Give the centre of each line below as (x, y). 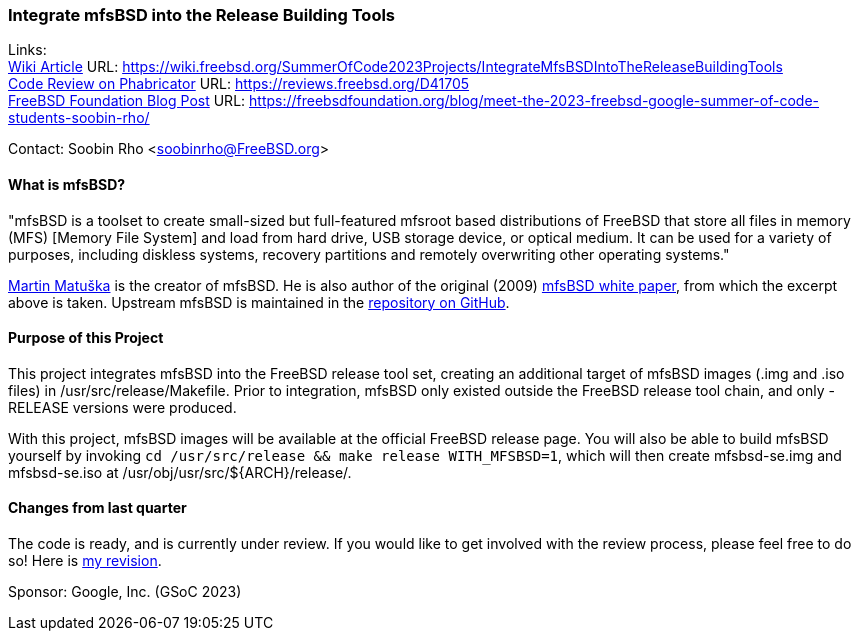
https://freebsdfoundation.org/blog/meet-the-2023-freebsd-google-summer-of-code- (534, 101)
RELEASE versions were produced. (122, 407)
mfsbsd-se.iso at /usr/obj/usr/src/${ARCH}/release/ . (180, 472)
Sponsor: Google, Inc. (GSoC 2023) (125, 592)
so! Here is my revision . (85, 561)
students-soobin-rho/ (79, 118)
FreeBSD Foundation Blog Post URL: (127, 101)
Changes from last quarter (97, 508)
